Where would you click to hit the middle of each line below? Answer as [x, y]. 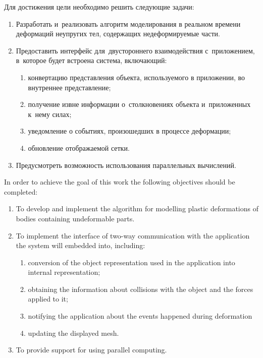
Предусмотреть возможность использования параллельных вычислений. [126, 165]
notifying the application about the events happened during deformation [140, 316]
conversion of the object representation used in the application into [131, 262]
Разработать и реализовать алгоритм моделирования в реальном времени [128, 23]
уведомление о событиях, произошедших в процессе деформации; [129, 131]
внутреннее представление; [69, 87]
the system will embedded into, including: [81, 245]
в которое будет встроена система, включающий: [91, 60]
